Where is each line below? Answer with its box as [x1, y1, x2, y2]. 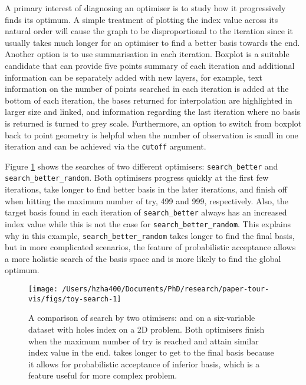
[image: [28, 285, 58, 294]
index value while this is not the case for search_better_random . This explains [5, 217, 291, 230]
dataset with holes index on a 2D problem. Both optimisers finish [28, 323, 265, 335]
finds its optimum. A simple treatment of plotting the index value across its [5, 13, 278, 25]
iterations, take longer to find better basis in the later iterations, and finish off [5, 183, 287, 195]
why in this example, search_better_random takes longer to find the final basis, [5, 229, 295, 241]
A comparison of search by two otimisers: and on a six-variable [28, 311, 255, 324]
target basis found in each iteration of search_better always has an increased [5, 206, 287, 218]
